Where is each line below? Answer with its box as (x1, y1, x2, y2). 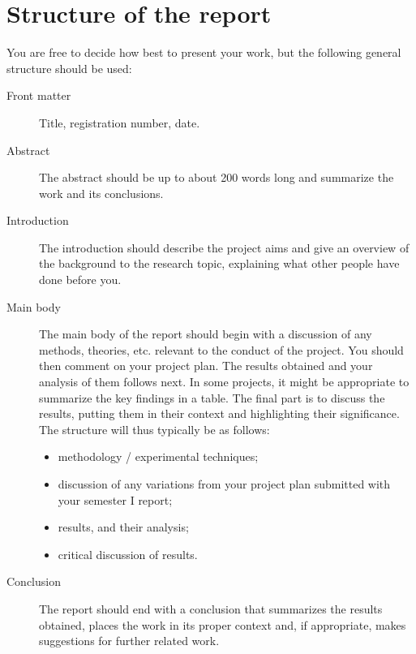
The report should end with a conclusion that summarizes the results (39, 600, 383, 617)
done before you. (39, 271, 122, 288)
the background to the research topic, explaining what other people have (39, 255, 400, 272)
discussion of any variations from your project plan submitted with (58, 475, 391, 492)
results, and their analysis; (58, 518, 189, 536)
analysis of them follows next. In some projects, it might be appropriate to (39, 373, 410, 390)
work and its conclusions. (39, 184, 164, 201)
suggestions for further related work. (39, 632, 220, 649)
